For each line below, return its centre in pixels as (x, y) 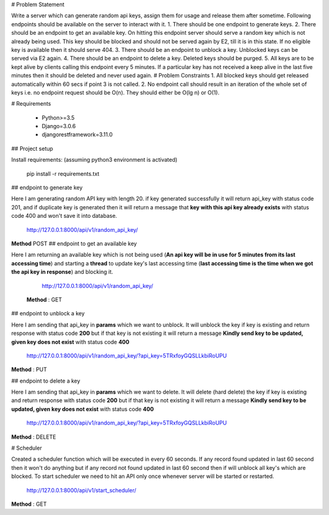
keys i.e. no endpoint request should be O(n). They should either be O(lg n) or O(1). (115, 92)
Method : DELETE (34, 437)
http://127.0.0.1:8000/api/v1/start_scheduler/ (81, 490)
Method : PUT (29, 370)
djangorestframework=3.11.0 (77, 135)
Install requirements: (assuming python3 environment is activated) (94, 160)
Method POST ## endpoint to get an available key (74, 243)
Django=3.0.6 (59, 126)
